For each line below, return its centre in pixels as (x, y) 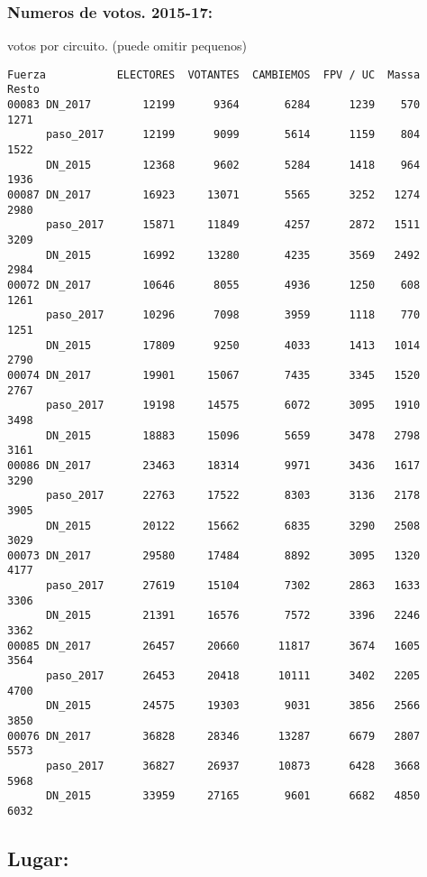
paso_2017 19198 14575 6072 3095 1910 (233, 406)
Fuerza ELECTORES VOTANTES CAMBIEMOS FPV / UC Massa (214, 74)
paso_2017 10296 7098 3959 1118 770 (233, 315)
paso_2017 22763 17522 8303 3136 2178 (233, 496)
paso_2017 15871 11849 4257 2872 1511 (233, 225)
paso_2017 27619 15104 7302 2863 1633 (233, 586)
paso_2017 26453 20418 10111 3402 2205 (233, 676)
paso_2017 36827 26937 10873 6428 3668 (233, 766)
